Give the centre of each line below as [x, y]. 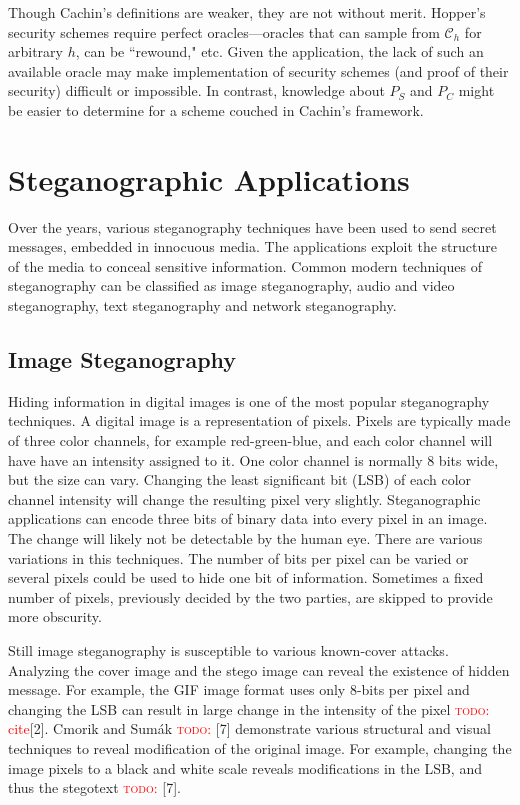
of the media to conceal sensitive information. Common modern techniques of [245, 265]
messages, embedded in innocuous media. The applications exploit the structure [252, 246]
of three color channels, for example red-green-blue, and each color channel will [250, 440]
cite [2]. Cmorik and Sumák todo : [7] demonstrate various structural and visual [249, 728]
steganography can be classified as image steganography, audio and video [231, 285]
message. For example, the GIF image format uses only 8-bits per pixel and [239, 689]
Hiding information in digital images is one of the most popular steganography [249, 400]
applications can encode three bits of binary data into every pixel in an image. [248, 518]
